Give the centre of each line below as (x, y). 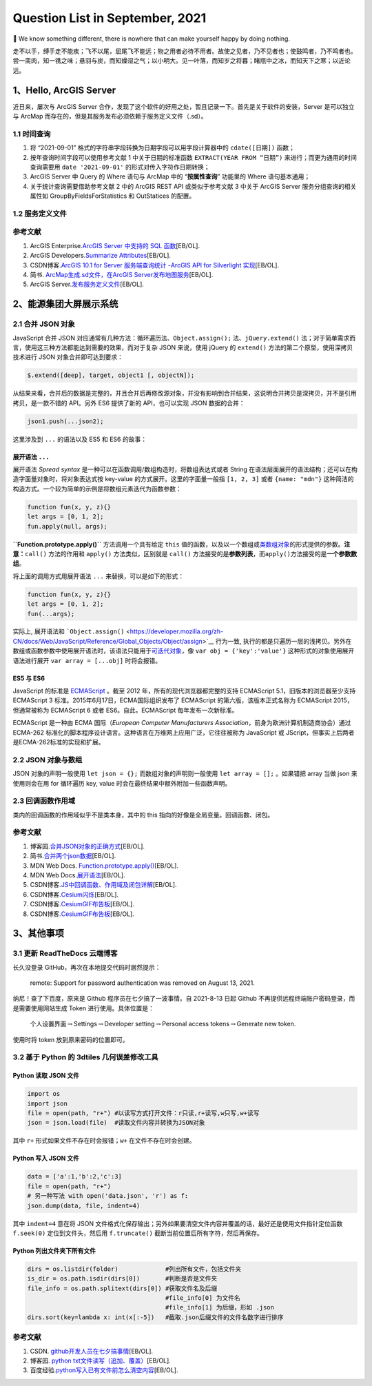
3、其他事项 (39, 934)
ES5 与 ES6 (29, 678)
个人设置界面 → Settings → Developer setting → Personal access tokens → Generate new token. (163, 1024)
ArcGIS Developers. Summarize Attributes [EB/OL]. (101, 256)
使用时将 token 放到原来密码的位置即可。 (71, 1039)
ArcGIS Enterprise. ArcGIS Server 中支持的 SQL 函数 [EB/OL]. (115, 245)
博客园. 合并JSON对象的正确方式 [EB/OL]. (87, 846)
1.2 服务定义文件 (40, 214)
